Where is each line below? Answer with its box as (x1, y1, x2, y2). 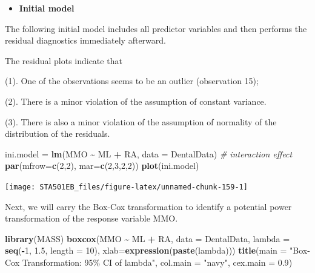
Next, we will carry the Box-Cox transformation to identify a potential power (5, 200, 292, 212)
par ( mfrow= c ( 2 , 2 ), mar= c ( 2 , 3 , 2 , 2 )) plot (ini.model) (5, 159, 199, 172)
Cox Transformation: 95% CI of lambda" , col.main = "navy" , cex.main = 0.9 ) (5, 255, 293, 268)
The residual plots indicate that (5, 54, 122, 67)
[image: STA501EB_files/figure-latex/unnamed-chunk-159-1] (5, 182, 248, 191)
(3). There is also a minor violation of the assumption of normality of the (5, 115, 277, 128)
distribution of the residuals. (5, 127, 110, 140)
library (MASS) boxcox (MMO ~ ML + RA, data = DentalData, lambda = (5, 232, 290, 245)
